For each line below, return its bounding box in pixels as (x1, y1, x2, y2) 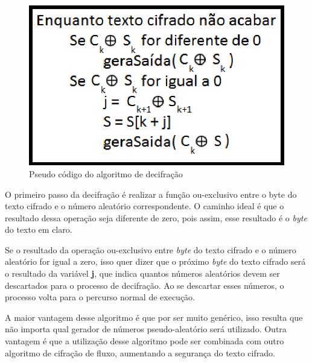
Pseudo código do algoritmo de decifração (29, 167, 183, 180)
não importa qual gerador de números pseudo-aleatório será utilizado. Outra (5, 323, 287, 335)
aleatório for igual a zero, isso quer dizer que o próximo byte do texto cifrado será (5, 255, 306, 268)
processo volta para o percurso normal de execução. (5, 291, 196, 303)
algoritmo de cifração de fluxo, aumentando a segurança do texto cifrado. (5, 346, 275, 359)
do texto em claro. (5, 223, 72, 236)
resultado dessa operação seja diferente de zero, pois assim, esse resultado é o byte (5, 211, 307, 224)
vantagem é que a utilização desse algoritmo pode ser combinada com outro (5, 335, 284, 347)
